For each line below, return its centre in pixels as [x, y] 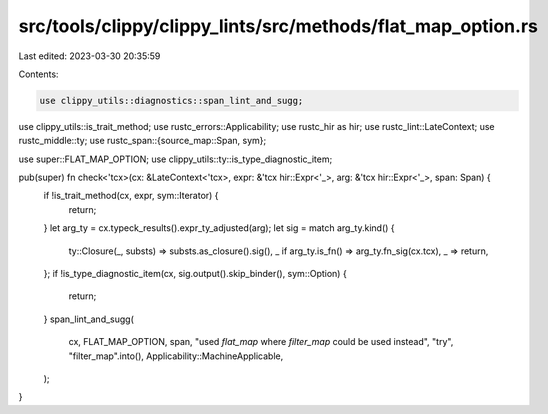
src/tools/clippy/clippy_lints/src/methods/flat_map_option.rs [278, 26]
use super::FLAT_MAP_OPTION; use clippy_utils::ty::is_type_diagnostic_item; [175, 159]
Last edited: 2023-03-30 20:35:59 [89, 56]
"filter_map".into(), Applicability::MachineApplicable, [176, 356]
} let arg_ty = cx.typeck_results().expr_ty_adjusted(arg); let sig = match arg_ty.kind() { [219, 228]
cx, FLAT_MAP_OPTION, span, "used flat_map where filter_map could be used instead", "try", [261, 342]
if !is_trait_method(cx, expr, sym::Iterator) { [131, 196]
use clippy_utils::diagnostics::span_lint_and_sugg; [171, 100]
